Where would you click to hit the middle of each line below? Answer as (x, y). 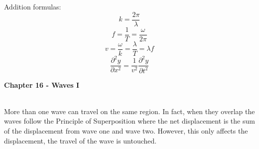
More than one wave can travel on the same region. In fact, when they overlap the (129, 111)
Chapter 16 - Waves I (42, 84)
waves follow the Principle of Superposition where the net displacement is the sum (129, 121)
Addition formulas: (33, 6)
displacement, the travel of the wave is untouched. (80, 140)
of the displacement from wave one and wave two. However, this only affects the (126, 131)
